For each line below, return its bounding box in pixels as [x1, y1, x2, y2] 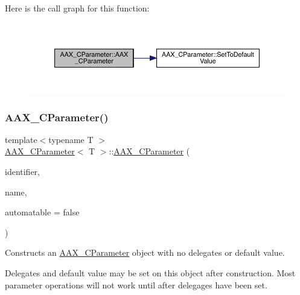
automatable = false [5, 206, 80, 218]
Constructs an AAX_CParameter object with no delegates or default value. [5, 246, 285, 259]
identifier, [5, 165, 40, 178]
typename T [48, 133, 94, 145]
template [5, 133, 37, 145]
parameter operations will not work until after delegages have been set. [5, 278, 267, 291]
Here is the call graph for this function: [5, 2, 150, 14]
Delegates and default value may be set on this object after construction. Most [5, 267, 296, 279]
